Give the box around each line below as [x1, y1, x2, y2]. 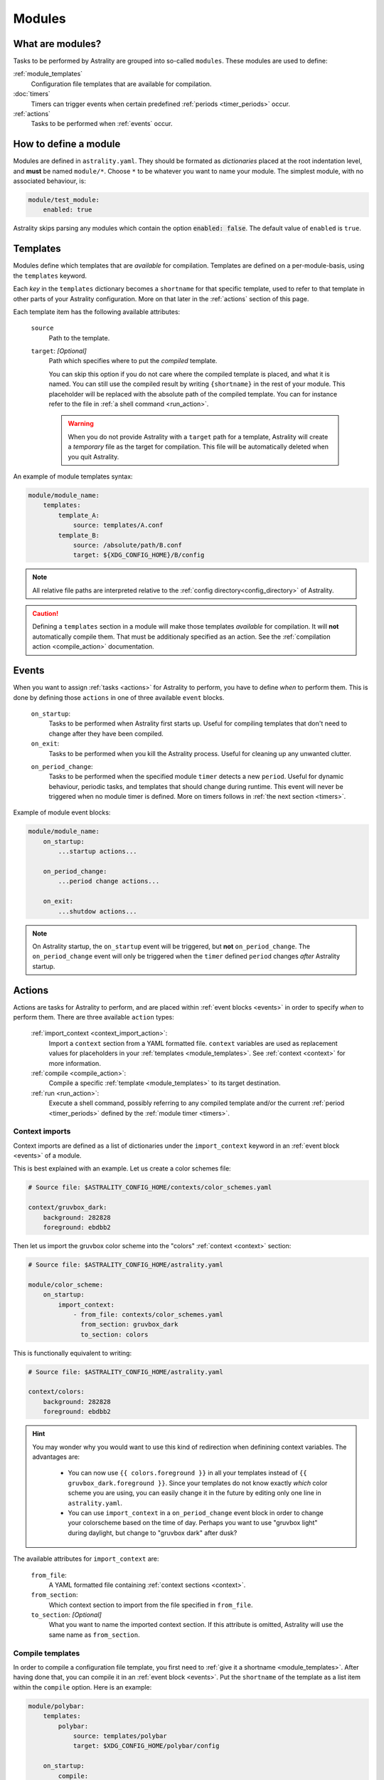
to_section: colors [80, 1330, 149, 1339]
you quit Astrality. [68, 452, 119, 461]
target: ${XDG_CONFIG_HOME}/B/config [73, 551, 205, 559]
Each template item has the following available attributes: [13, 307, 181, 316]
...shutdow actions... [58, 907, 138, 915]
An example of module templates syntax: [13, 472, 133, 481]
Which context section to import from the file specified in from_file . [48, 1601, 253, 1609]
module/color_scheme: [28, 1280, 104, 1289]
